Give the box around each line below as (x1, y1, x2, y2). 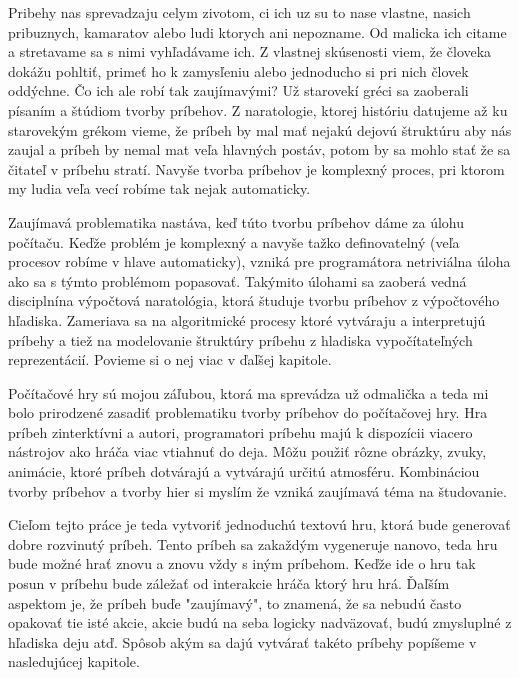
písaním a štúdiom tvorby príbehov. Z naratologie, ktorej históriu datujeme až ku (8, 99, 508, 120)
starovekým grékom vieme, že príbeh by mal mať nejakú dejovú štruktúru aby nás (8, 119, 512, 140)
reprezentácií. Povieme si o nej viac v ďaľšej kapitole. (8, 349, 332, 370)
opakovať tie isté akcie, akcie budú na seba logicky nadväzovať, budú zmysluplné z (8, 612, 512, 633)
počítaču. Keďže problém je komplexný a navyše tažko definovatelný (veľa (8, 231, 460, 252)
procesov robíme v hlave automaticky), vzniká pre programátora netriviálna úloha (8, 251, 511, 272)
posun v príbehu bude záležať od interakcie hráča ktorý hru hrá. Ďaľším (8, 573, 450, 594)
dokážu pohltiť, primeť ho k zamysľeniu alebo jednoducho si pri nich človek (8, 60, 469, 81)
